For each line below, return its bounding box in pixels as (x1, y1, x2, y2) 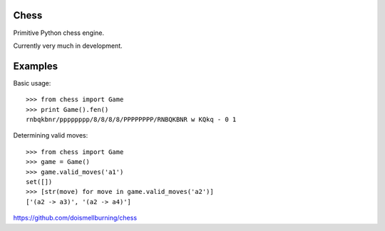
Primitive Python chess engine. (13, 29, 105, 37)
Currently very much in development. (13, 41, 123, 50)
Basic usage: (13, 78, 51, 87)
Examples (13, 60, 58, 72)
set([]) (26, 178, 53, 185)
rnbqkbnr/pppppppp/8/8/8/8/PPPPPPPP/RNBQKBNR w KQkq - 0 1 (26, 115, 237, 123)
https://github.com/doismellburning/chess (13, 214, 138, 222)
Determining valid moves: (13, 131, 88, 140)
